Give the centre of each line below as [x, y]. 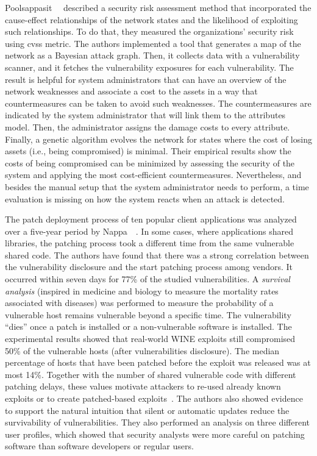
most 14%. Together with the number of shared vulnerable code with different [151, 374]
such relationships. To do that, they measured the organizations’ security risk [149, 31]
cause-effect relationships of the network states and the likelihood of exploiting [151, 19]
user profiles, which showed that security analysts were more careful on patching [155, 434]
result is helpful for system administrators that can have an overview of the [146, 79]
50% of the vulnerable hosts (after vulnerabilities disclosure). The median [142, 350]
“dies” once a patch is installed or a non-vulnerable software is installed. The [148, 326]
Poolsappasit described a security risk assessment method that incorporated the [158, 7]
